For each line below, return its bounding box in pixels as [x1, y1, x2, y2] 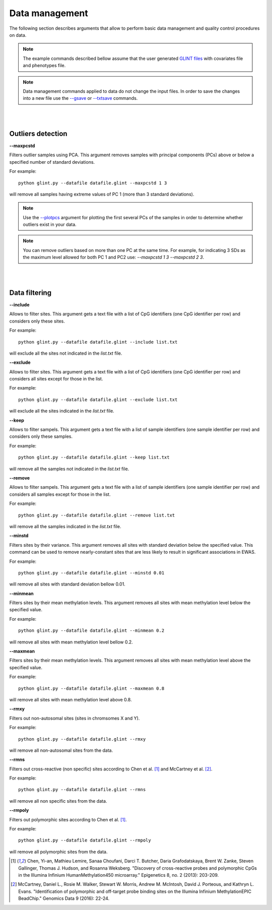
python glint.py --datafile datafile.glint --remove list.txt [18, 512, 175, 518]
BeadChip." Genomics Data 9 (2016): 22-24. [18, 895, 110, 901]
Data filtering [9, 288, 52, 297]
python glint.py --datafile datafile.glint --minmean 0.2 [18, 628, 165, 633]
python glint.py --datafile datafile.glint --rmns [18, 787, 146, 793]
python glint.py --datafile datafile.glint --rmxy [18, 736, 146, 742]
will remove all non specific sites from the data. [9, 798, 107, 804]
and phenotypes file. [23, 62, 66, 69]
